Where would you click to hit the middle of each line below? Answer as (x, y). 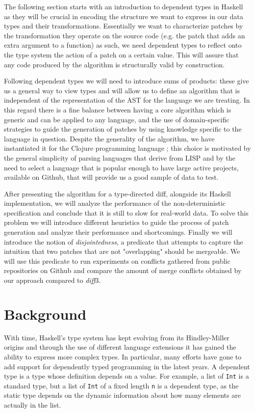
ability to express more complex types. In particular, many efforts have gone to (123, 356)
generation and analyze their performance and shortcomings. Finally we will (118, 232)
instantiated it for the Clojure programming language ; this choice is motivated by (127, 148)
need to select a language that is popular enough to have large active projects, (121, 167)
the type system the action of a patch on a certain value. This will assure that (121, 54)
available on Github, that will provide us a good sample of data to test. (111, 177)
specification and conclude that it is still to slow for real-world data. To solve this (126, 212)
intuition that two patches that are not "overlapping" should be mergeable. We (122, 251)
